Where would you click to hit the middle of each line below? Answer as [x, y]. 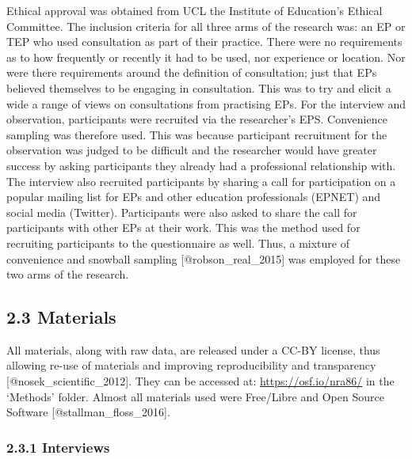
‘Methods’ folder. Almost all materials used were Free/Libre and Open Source [195, 396]
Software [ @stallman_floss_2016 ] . [88, 412]
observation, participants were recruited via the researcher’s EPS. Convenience [197, 119]
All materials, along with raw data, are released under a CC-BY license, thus [193, 349]
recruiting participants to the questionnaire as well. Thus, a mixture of [178, 243]
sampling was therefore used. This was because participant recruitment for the [197, 134]
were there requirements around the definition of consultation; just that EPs [192, 72]
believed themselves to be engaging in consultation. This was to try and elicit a [199, 87]
